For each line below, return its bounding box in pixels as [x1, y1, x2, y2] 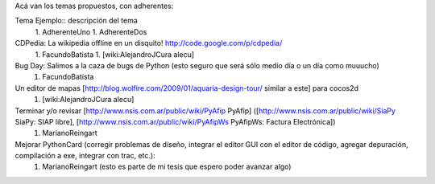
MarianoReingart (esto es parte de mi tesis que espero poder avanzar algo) [42, 162, 292, 172]
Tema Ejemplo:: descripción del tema [14, 16, 139, 26]
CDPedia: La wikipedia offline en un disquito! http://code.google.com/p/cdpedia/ [14, 39, 283, 48]
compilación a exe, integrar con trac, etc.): [14, 151, 156, 161]
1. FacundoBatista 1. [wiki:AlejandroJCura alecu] [35, 49, 195, 59]
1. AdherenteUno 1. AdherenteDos [35, 27, 147, 36]
